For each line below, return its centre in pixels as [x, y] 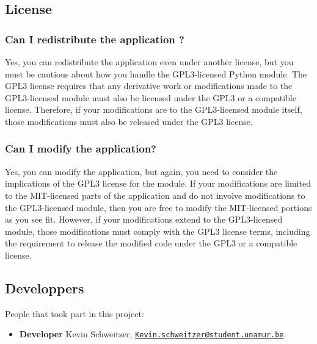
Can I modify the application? [81, 149]
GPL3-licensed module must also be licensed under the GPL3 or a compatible [151, 97]
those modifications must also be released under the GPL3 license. [129, 121]
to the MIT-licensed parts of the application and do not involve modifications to [155, 195]
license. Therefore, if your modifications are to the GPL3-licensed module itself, [154, 109]
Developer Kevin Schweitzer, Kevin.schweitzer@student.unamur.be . [153, 334]
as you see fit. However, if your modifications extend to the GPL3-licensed [144, 219]
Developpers [45, 288]
